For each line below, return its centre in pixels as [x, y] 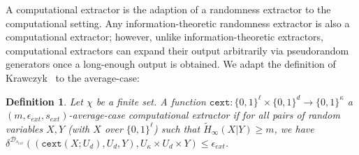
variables [24, 128]
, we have [294, 128]
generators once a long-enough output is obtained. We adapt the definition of [171, 64]
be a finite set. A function [151, 101]
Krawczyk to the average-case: [73, 77]
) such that [177, 128]
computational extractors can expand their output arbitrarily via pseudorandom [177, 50]
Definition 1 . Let [44, 101]
